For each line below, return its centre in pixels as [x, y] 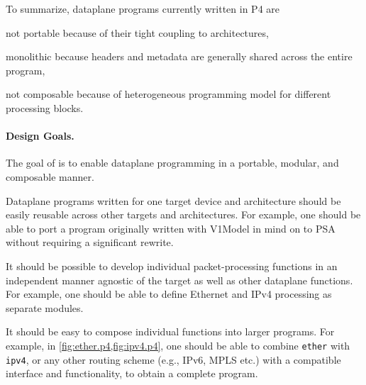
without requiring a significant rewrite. [90, 242]
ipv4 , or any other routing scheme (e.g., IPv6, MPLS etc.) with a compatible [173, 359]
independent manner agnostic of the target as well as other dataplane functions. [179, 280]
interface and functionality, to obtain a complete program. [132, 373]
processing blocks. [45, 107]
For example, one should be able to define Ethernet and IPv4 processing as [169, 294]
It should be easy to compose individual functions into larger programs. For [170, 331]
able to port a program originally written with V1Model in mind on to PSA [171, 228]
